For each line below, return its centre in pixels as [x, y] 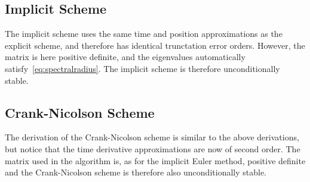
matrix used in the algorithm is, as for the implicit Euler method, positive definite [155, 160]
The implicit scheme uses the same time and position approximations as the [144, 34]
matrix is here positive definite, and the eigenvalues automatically [125, 57]
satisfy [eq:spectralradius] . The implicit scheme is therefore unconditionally [142, 68]
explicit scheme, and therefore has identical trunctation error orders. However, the [155, 45]
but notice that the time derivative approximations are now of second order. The [153, 148]
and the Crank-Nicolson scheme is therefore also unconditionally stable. [136, 172]
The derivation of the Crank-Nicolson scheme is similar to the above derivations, [152, 137]
